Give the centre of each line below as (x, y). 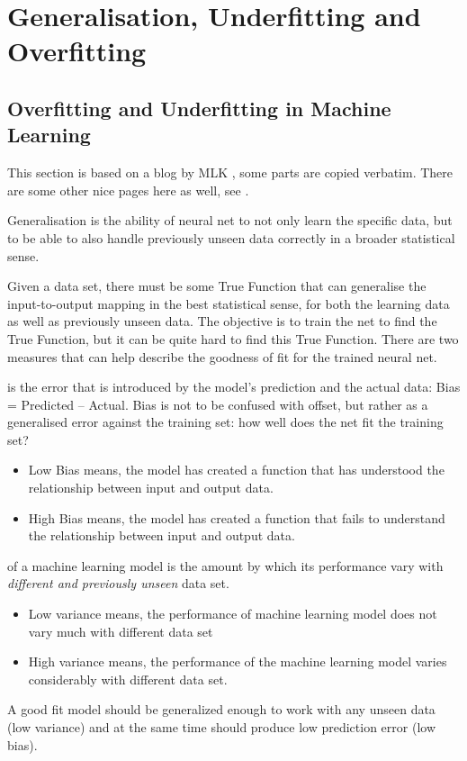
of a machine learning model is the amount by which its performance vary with (225, 565)
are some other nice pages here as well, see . (128, 190)
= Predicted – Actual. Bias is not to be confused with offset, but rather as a (218, 404)
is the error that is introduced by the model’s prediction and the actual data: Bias (234, 387)
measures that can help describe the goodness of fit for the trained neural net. (222, 356)
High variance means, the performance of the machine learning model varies (238, 661)
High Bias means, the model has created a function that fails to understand (237, 517)
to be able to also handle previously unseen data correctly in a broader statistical (231, 237)
